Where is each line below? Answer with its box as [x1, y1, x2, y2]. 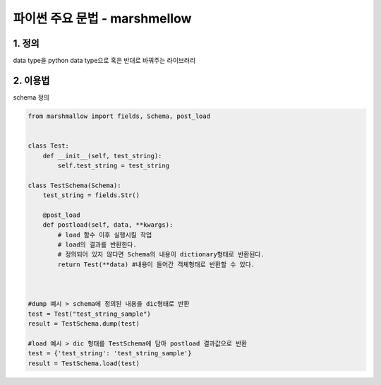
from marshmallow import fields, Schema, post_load [28, 112, 211, 120]
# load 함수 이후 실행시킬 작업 [57, 230, 152, 239]
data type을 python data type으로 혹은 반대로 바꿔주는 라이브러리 [13, 57, 196, 65]
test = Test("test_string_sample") [28, 309, 151, 318]
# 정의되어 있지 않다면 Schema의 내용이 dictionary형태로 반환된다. [57, 251, 265, 259]
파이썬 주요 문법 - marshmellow [13, 11, 192, 26]
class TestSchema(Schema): [28, 181, 121, 189]
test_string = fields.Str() [42, 191, 140, 199]
